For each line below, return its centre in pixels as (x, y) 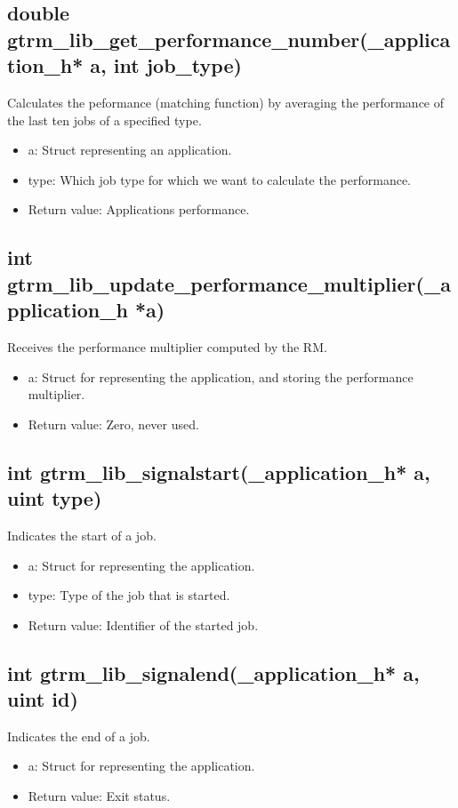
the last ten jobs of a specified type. (104, 120)
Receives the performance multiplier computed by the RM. (167, 346)
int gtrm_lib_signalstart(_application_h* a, (219, 472)
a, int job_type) (166, 65)
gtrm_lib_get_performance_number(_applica (229, 39)
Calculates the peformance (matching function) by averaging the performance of (226, 102)
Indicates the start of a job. (82, 535)
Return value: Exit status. (99, 796)
